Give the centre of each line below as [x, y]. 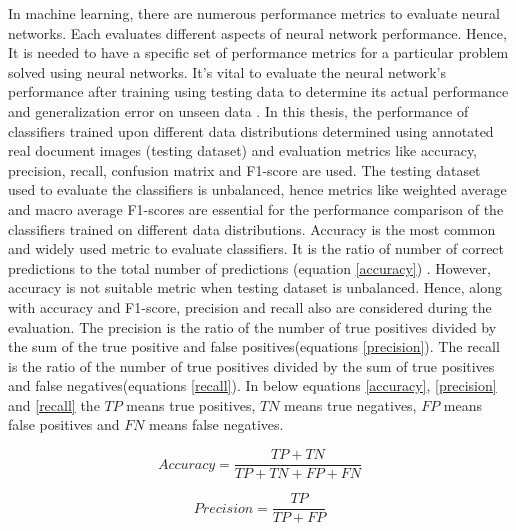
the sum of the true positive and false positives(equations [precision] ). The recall [254, 346]
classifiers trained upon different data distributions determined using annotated [251, 130]
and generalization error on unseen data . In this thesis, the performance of [238, 110]
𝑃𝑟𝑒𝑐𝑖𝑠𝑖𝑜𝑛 [223, 508]
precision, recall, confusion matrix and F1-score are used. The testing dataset [244, 169]
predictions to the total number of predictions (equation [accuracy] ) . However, [249, 267]
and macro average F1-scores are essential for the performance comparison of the [256, 208]
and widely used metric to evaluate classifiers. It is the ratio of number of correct [256, 248]
